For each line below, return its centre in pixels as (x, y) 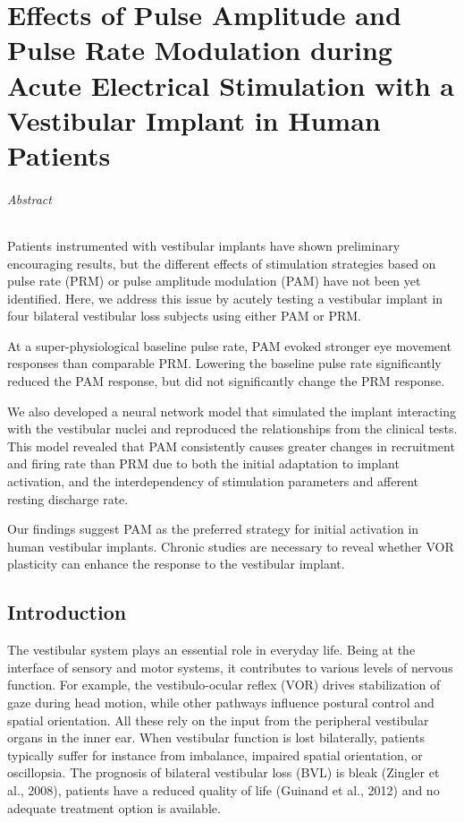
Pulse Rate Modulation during (200, 50)
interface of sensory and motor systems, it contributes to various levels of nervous (230, 667)
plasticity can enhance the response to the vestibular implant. (176, 564)
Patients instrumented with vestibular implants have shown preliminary (204, 245)
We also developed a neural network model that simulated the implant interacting (232, 411)
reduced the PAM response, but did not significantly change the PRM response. (226, 381)
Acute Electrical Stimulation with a (231, 85)
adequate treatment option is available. (114, 807)
